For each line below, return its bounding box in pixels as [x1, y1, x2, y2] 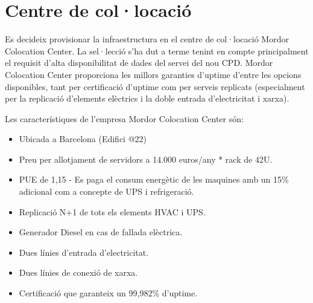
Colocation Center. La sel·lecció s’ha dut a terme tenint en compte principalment [5, 44, 309, 57]
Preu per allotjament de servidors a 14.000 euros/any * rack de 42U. [19, 152, 273, 165]
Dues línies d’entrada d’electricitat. [19, 246, 149, 258]
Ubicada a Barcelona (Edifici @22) [19, 132, 147, 145]
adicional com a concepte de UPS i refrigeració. [19, 185, 194, 198]
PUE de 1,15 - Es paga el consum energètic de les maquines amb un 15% [19, 173, 289, 186]
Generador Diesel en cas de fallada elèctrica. [19, 226, 183, 238]
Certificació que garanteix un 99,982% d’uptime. [19, 287, 198, 299]
